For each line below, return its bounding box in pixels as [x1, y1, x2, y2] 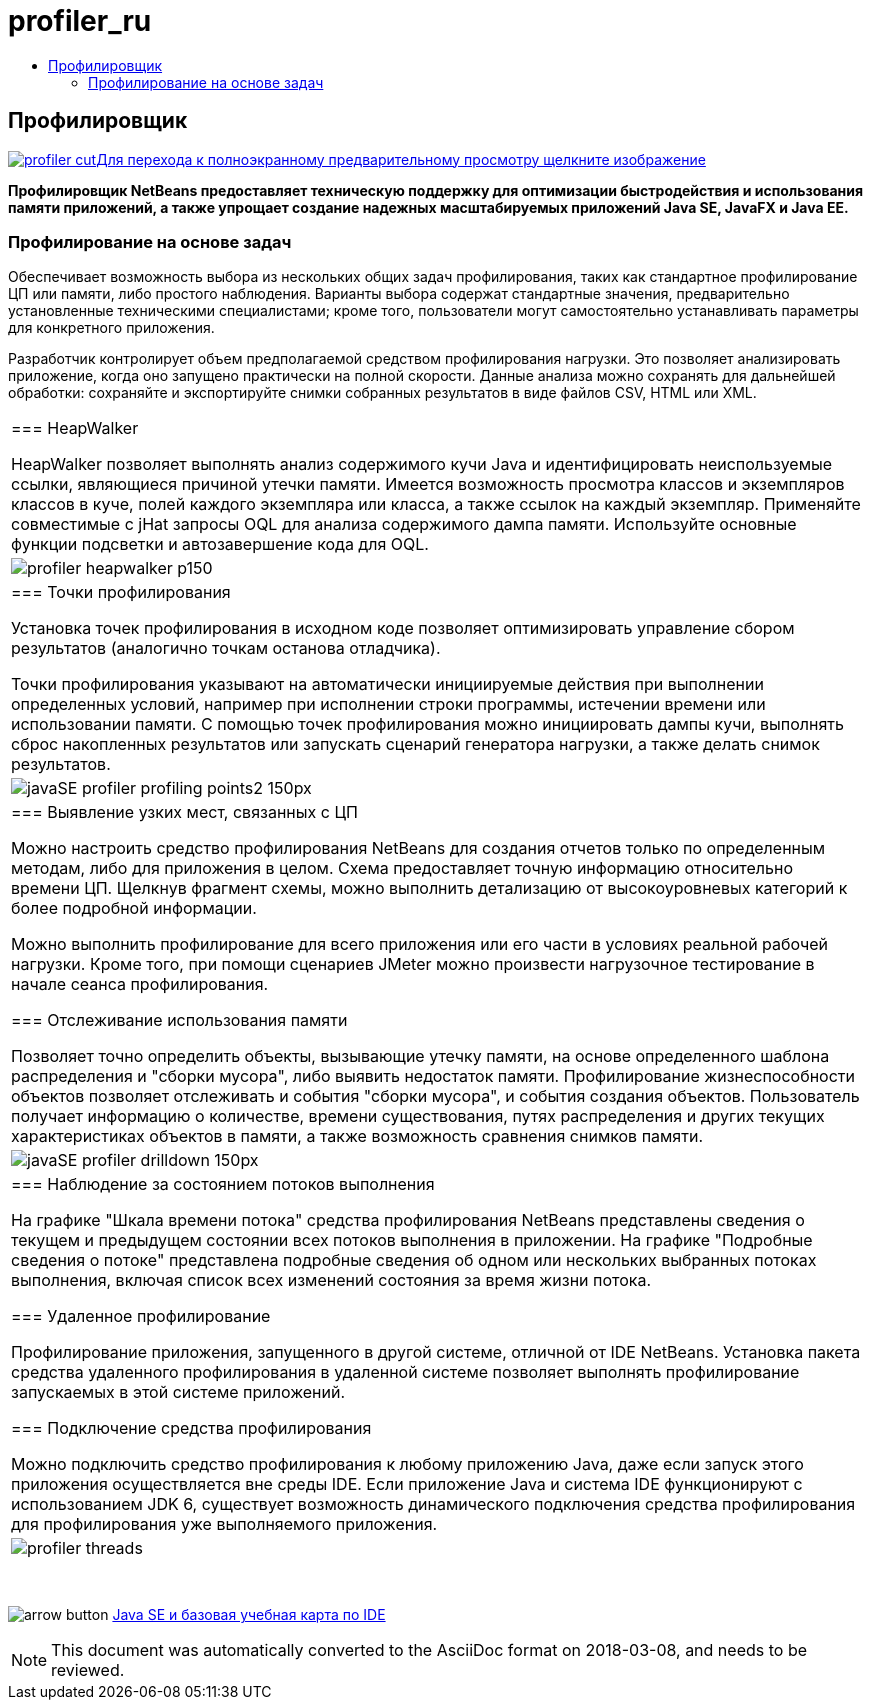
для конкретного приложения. [8, 319, 215, 337]
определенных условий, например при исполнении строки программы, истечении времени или [11, 694, 766, 715]
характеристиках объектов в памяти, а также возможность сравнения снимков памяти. [11, 1126, 703, 1147]
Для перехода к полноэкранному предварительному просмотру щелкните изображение [96, 150, 706, 168]
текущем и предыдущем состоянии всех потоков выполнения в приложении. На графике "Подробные [11, 1230, 813, 1251]
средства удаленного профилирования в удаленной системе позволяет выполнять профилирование [11, 1362, 800, 1383]
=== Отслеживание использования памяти [11, 1010, 348, 1031]
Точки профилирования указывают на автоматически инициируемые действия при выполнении [11, 674, 764, 695]
